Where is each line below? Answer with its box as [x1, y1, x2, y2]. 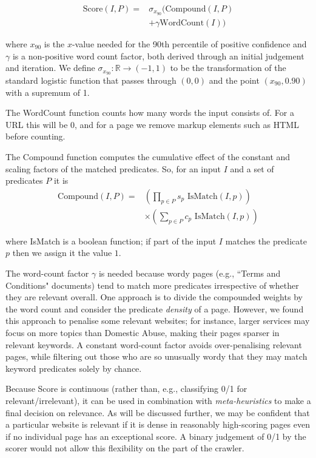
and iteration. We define [5, 61, 95, 74]
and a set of [230, 162, 274, 175]
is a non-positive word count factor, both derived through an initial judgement [12, 49, 304, 62]
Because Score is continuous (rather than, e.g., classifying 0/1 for [5, 382, 247, 395]
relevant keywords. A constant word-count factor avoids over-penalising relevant [5, 338, 302, 351]
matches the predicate [225, 234, 307, 247]
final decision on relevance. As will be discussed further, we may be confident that [5, 406, 310, 419]
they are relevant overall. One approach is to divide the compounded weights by [5, 291, 303, 303]
